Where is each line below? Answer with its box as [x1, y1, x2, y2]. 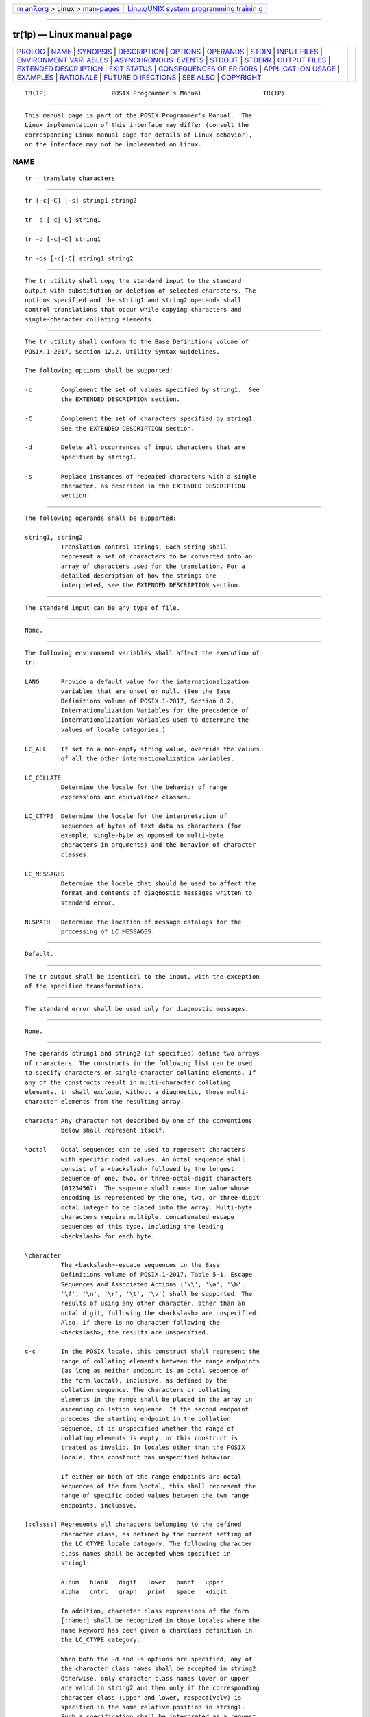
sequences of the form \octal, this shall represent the [60, 1482, 256, 1490]
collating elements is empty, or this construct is [60, 1434, 238, 1442]
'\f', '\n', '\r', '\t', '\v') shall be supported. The [60, 1290, 253, 1298]
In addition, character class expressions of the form [60, 1607, 249, 1615]
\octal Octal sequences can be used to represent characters [25, 1146, 246, 1154]
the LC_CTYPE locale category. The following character [60, 1540, 253, 1548]
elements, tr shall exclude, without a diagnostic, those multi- [25, 1088, 249, 1095]
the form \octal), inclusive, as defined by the [60, 1376, 227, 1384]
